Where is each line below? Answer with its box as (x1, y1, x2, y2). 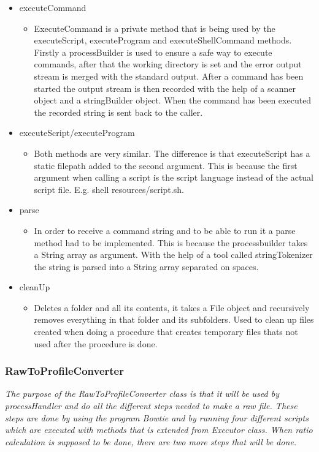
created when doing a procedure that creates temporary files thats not (34, 325, 298, 338)
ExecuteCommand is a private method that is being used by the (34, 21, 275, 34)
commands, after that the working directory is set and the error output (34, 58, 302, 70)
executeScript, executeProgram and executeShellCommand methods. (34, 34, 292, 47)
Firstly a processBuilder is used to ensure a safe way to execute (34, 45, 272, 58)
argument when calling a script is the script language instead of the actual (34, 171, 314, 184)
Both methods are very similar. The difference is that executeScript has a (34, 146, 310, 159)
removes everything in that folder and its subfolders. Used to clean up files (34, 313, 314, 326)
